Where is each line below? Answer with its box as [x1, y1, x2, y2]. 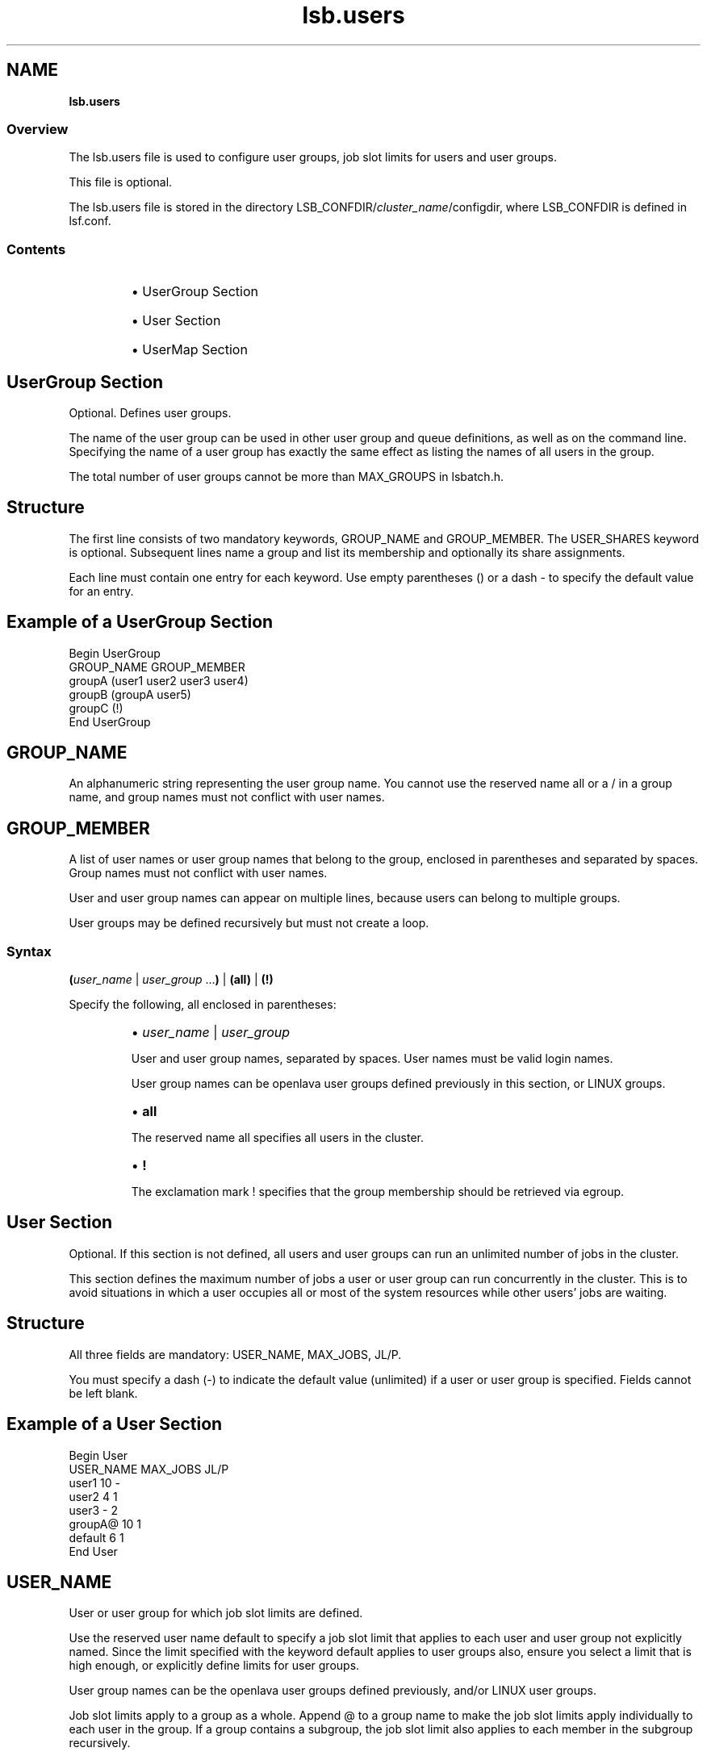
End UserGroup [69, 714, 151, 729]
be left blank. [69, 1386, 138, 1400]
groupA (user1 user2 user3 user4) [69, 673, 249, 688]
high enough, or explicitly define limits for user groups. [69, 1658, 360, 1673]
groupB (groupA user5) [69, 687, 191, 701]
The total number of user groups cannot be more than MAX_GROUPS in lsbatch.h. [69, 469, 504, 483]
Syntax [6, 943, 52, 960]
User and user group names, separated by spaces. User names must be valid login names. [131, 1052, 613, 1066]
